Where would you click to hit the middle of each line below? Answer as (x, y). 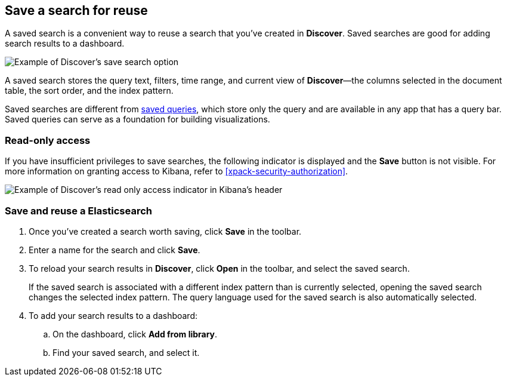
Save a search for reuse (76, 10)
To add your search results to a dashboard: (113, 315)
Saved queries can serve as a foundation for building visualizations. (137, 119)
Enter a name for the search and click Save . (115, 250)
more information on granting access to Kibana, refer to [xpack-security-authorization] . (177, 171)
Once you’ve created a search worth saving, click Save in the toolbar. (165, 231)
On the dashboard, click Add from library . (135, 334)
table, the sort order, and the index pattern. (89, 91)
